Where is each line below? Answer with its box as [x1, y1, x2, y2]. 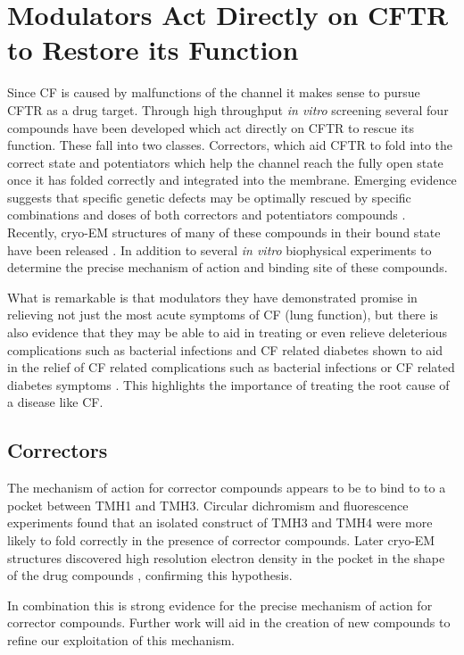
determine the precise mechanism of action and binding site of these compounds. [7, 258, 448, 277]
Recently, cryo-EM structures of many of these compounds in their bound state [7, 223, 441, 242]
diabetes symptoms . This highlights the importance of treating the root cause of [7, 375, 450, 394]
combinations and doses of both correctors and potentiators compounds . [7, 205, 406, 224]
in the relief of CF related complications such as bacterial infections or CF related [7, 358, 455, 377]
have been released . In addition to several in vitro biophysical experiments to [7, 240, 432, 259]
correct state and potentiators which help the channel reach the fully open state [7, 153, 443, 171]
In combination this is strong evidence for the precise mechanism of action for [7, 595, 433, 614]
